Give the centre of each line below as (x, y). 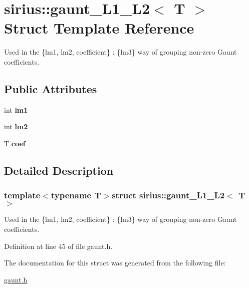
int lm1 (16, 109)
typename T (76, 195)
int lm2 (16, 126)
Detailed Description (59, 170)
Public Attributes (51, 88)
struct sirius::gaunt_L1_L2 (168, 195)
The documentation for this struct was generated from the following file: (115, 263)
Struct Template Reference (99, 28)
